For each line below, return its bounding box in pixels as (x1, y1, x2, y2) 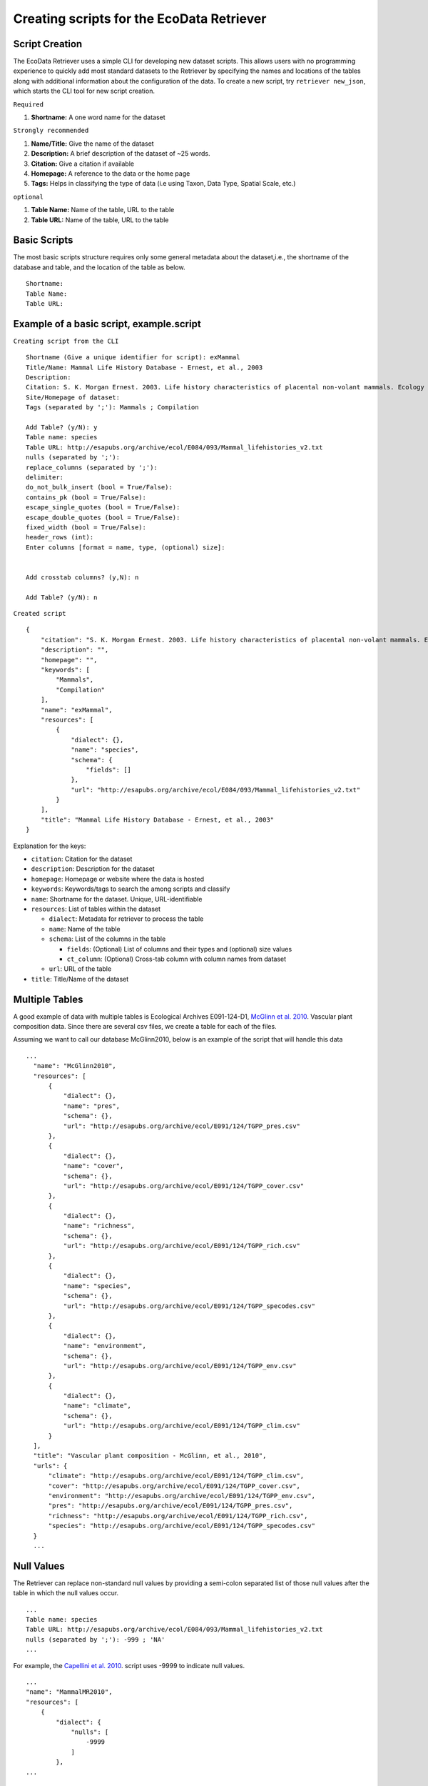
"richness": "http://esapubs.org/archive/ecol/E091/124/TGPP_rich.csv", (48, 1512, 308, 1520)
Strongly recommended (13, 126, 89, 135)
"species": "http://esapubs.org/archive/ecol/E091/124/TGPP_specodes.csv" (48, 1522, 316, 1530)
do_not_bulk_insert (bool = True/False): (26, 483, 173, 492)
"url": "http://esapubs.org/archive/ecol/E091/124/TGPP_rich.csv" (63, 1242, 301, 1250)
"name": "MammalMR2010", (26, 1688, 113, 1696)
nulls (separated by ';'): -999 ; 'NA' (26, 1635, 165, 1643)
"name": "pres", (63, 1102, 121, 1110)
